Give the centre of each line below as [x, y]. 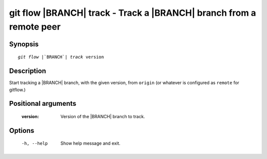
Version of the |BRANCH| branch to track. [103, 117]
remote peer [35, 27]
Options [22, 130]
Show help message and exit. [90, 143]
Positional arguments [43, 104]
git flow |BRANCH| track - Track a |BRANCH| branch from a [133, 13]
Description [28, 71]
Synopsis [24, 44]
